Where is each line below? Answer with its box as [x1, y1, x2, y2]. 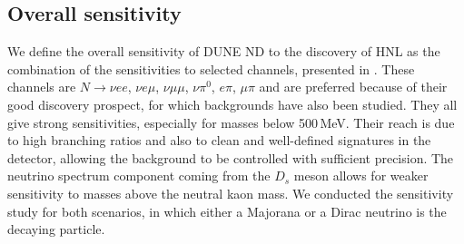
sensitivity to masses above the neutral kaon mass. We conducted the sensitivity [7, 183, 454, 202]
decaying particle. [7, 220, 105, 239]
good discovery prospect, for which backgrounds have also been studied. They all [7, 94, 458, 113]
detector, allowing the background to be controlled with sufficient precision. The [7, 148, 454, 167]
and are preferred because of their [259, 77, 448, 96]
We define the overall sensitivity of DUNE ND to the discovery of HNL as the [7, 42, 440, 61]
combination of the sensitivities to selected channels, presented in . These [7, 59, 415, 78]
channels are [7, 77, 76, 96]
